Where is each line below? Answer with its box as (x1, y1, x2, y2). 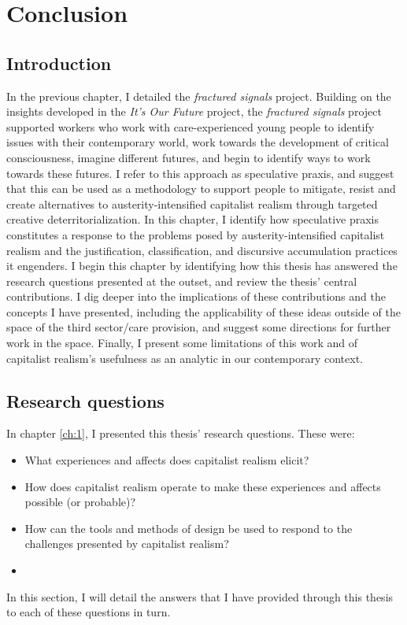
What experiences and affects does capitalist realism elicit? (24, 452, 309, 468)
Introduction (6, 50, 112, 75)
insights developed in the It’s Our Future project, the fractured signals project (6, 103, 382, 120)
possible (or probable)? (24, 494, 136, 510)
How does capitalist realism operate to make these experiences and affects (24, 478, 381, 494)
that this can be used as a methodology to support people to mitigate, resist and (6, 180, 396, 197)
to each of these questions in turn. (6, 604, 171, 620)
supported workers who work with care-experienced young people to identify (6, 118, 375, 135)
